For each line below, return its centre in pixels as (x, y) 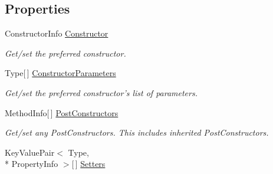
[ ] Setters (88, 164)
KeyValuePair (30, 152)
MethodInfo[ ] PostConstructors (62, 112)
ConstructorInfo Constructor (57, 33)
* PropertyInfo (32, 164)
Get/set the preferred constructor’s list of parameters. (101, 92)
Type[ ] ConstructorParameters (60, 73)
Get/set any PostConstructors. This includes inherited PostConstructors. (137, 132)
